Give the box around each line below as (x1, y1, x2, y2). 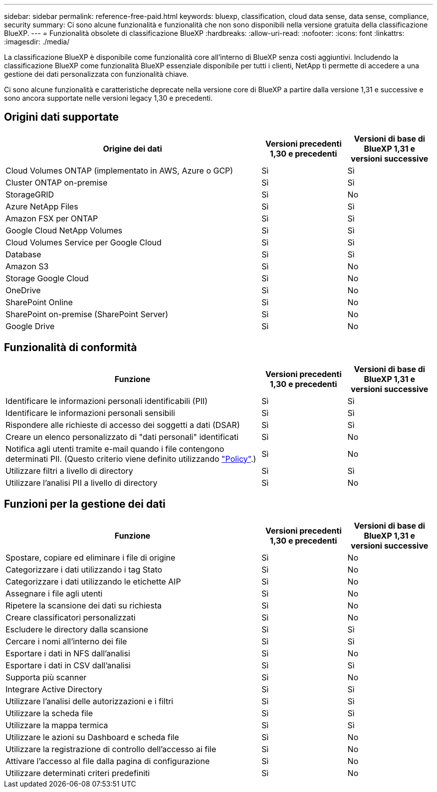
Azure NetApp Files (5, 201, 78, 211)
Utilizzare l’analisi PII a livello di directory (5, 477, 158, 488)
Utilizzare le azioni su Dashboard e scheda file (5, 732, 179, 742)
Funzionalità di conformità (4, 341, 137, 354)
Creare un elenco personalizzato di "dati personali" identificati (5, 431, 239, 442)
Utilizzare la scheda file (5, 708, 93, 718)
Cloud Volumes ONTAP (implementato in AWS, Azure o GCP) (5, 165, 233, 176)
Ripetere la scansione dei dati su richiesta (5, 600, 162, 610)
